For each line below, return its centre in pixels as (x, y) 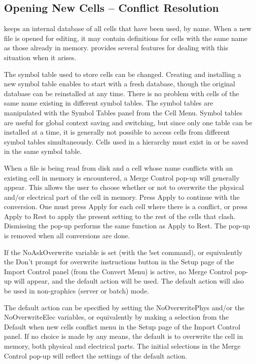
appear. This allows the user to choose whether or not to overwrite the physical (124, 187)
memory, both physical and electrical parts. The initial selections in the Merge (122, 346)
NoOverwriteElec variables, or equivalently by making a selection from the (116, 317)
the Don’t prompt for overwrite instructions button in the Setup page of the (119, 262)
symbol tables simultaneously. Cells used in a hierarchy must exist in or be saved (126, 141)
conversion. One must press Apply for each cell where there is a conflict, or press (126, 206)
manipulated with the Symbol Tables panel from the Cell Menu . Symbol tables (123, 112)
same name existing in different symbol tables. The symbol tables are (109, 103)
